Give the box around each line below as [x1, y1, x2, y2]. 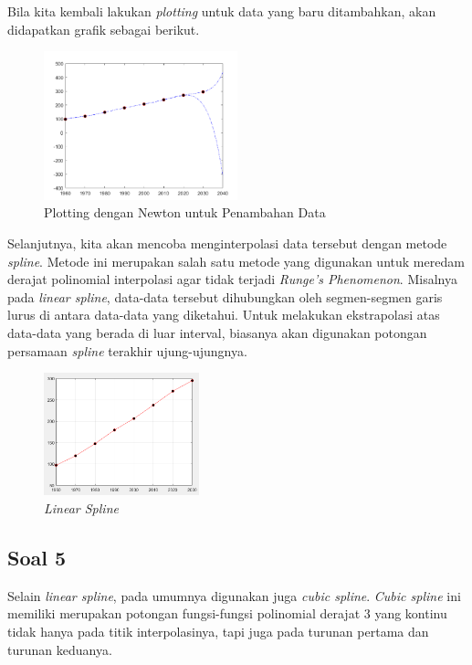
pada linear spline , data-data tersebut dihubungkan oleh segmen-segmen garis [7, 287, 443, 306]
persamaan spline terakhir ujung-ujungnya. [7, 341, 247, 360]
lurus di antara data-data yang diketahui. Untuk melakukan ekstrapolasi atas [7, 305, 440, 324]
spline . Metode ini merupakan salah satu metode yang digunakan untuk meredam [7, 251, 465, 270]
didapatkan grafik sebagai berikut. [7, 19, 200, 38]
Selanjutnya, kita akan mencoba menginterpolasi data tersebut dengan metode [7, 233, 447, 252]
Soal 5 [7, 543, 67, 571]
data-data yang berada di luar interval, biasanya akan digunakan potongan [7, 322, 427, 342]
